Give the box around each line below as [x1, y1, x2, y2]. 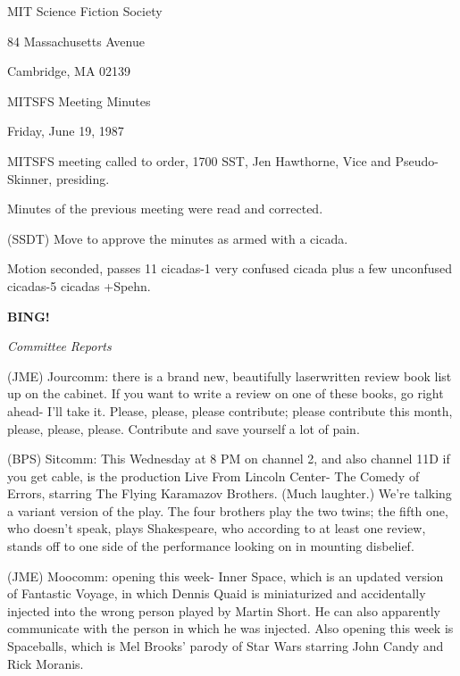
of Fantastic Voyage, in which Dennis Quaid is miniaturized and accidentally [7, 584, 426, 603]
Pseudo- [395, 151, 439, 170]
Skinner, [7, 169, 53, 188]
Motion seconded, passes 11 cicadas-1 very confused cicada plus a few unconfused [7, 259, 453, 278]
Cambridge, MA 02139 [7, 62, 131, 80]
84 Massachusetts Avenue [7, 31, 145, 50]
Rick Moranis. [7, 654, 84, 672]
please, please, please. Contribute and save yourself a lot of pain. [7, 419, 360, 438]
